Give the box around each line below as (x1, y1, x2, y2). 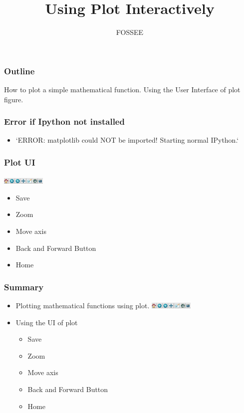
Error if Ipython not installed (4, 115, 125, 128)
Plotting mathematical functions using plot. (15, 300, 150, 311)
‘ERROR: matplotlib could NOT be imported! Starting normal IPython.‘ (15, 135, 239, 145)
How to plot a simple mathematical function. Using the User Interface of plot (4, 84, 241, 95)
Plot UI (4, 156, 35, 168)
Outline (4, 64, 35, 77)
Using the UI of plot (15, 317, 78, 327)
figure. (4, 94, 23, 104)
